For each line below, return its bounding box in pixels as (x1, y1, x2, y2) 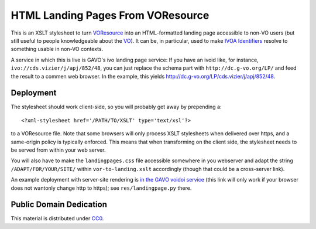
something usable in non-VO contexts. (11, 46, 104, 53)
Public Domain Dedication (11, 200, 108, 210)
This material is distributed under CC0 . (11, 215, 104, 222)
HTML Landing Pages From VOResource (11, 9, 209, 22)
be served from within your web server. (11, 146, 106, 153)
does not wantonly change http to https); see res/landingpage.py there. (11, 184, 192, 192)
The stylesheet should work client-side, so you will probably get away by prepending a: (11, 103, 222, 111)
